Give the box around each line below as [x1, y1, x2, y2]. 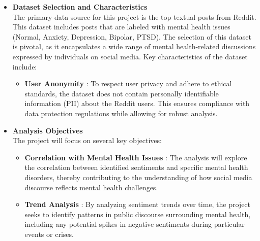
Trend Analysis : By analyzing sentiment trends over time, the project [24, 199, 251, 210]
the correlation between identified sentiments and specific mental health [24, 162, 248, 173]
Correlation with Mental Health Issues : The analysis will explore [24, 152, 247, 162]
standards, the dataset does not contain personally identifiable [24, 88, 219, 98]
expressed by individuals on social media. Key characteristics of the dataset [12, 51, 248, 61]
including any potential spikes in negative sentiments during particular [24, 219, 245, 229]
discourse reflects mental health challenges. [24, 182, 158, 192]
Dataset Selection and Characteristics [12, 2, 148, 12]
